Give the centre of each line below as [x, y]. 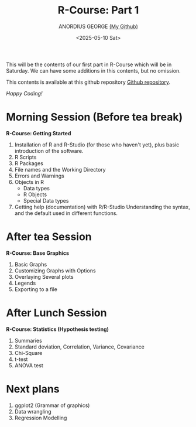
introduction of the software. [49, 151]
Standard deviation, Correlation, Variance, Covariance [79, 347]
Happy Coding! [24, 93]
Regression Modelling [41, 418]
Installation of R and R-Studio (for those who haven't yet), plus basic [97, 145]
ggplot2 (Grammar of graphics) [52, 405]
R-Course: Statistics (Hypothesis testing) [58, 329]
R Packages [29, 163]
